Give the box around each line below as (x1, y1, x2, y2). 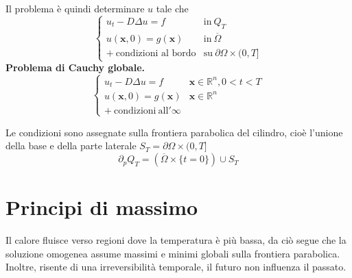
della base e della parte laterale (5, 138, 137, 153)
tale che (156, 1, 189, 15)
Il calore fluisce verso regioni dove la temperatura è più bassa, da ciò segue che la (5, 233, 347, 247)
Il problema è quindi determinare (5, 1, 145, 15)
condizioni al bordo (115, 48, 196, 58)
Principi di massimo (5, 193, 198, 221)
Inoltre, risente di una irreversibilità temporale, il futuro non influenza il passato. (5, 260, 347, 274)
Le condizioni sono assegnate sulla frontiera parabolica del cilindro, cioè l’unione (5, 125, 343, 139)
